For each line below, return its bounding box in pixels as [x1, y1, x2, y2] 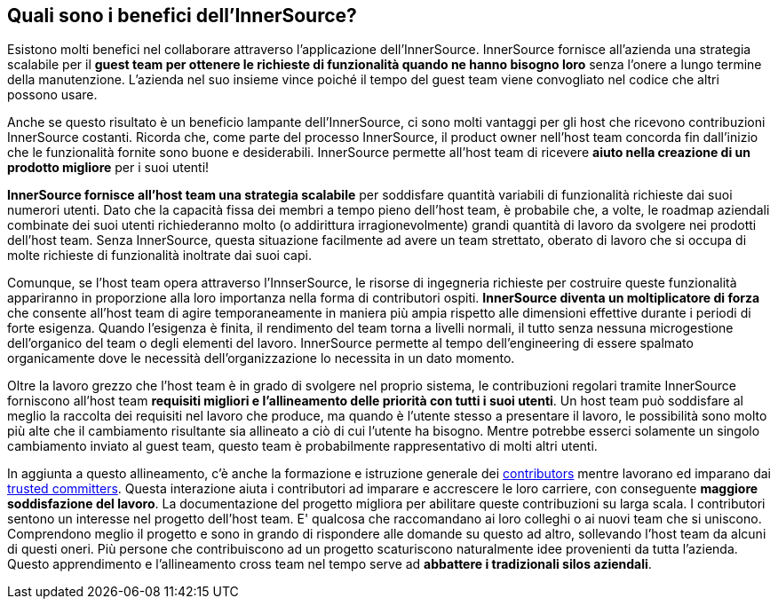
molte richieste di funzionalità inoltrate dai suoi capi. [7, 248, 312, 264]
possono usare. [7, 87, 98, 103]
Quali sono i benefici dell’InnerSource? [7, 4, 357, 27]
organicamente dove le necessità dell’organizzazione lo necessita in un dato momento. [7, 350, 515, 366]
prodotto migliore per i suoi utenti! [7, 160, 210, 176]
